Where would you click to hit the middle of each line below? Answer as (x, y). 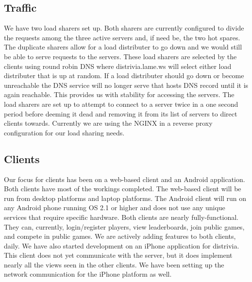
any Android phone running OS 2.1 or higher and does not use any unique (115, 207)
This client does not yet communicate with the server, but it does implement (118, 255)
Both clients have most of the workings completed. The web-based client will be (123, 189)
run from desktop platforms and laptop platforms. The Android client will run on (125, 198)
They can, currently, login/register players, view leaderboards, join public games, (124, 226)
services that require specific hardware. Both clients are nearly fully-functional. (121, 217)
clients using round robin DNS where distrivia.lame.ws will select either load (118, 66)
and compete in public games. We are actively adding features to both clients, (120, 236)
